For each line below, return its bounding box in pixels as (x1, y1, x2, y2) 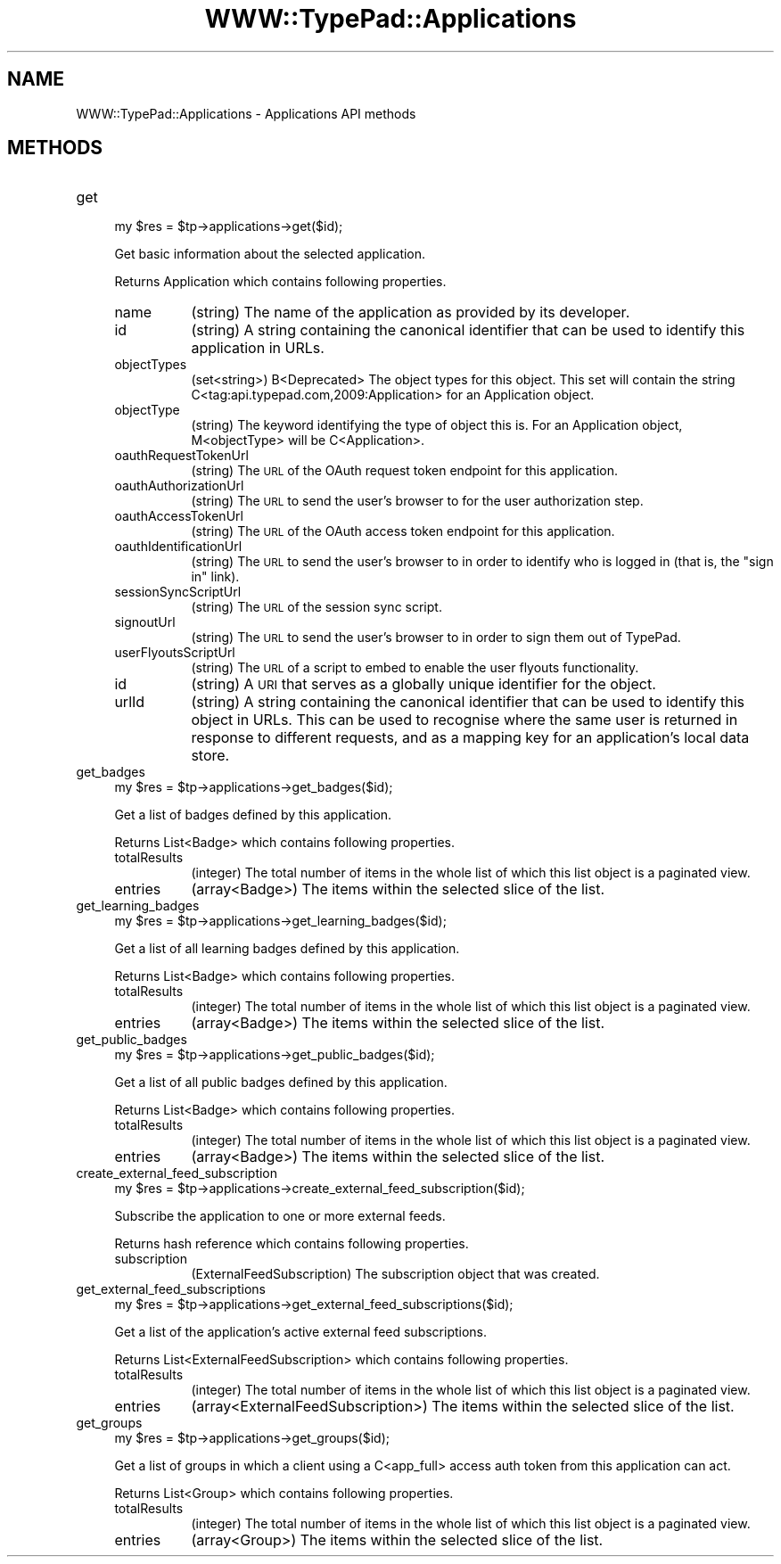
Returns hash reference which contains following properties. (114, 1236, 469, 1252)
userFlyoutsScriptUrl (114, 645, 235, 661)
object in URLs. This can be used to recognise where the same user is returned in (191, 711, 738, 729)
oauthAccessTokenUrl (114, 508, 243, 524)
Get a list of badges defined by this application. (114, 807, 392, 823)
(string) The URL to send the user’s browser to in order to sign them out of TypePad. (191, 630, 681, 646)
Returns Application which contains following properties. (114, 274, 447, 290)
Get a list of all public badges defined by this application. (114, 1074, 448, 1091)
